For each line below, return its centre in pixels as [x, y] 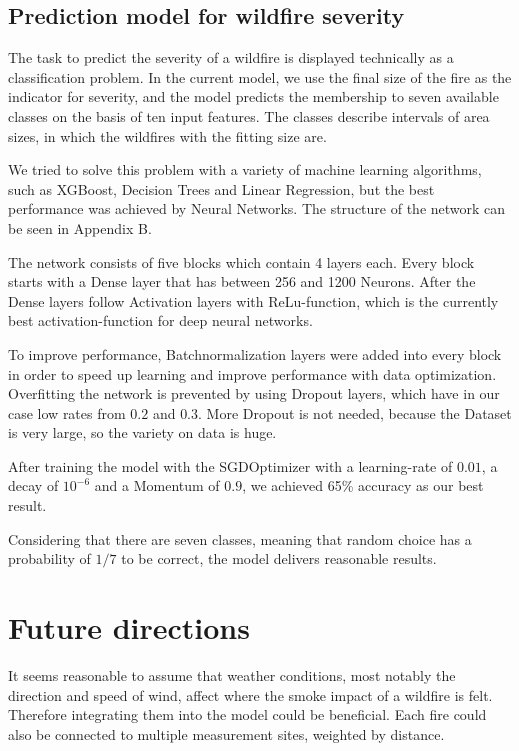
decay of [33, 485]
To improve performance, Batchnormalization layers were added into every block [255, 353]
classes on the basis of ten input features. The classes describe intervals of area [249, 115]
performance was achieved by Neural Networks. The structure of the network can [257, 208]
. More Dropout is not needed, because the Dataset [355, 412]
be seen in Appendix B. [80, 227]
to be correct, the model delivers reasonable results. [279, 558]
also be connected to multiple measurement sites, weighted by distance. [226, 733]
